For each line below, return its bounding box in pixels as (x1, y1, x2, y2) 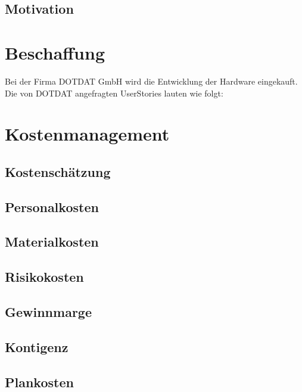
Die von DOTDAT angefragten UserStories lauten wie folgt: (5, 86, 223, 99)
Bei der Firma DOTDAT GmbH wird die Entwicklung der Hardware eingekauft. (5, 74, 298, 87)
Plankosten (5, 372, 74, 391)
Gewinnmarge (5, 302, 92, 321)
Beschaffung (5, 40, 105, 64)
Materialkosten (5, 232, 99, 251)
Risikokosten (5, 267, 84, 286)
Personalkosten (5, 197, 99, 216)
